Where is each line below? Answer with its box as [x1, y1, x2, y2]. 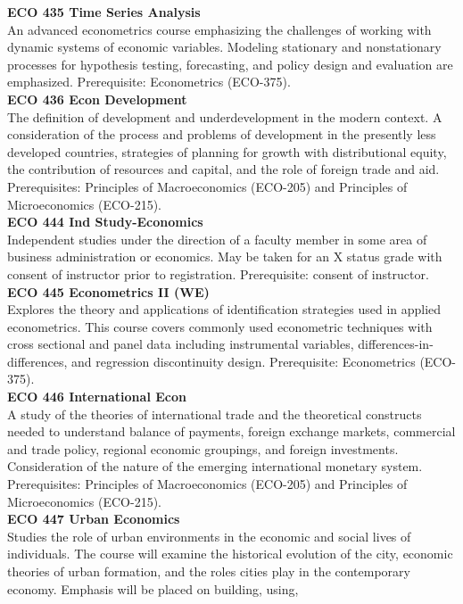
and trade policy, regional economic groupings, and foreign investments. [7, 439, 399, 458]
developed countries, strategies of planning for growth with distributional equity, [7, 142, 447, 161]
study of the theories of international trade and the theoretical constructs [21, 404, 422, 423]
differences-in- [358, 335, 434, 353]
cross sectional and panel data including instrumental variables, [7, 335, 354, 353]
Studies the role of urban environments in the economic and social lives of [7, 526, 411, 545]
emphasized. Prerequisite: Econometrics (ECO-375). [7, 72, 291, 91]
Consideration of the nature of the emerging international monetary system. [7, 457, 423, 476]
